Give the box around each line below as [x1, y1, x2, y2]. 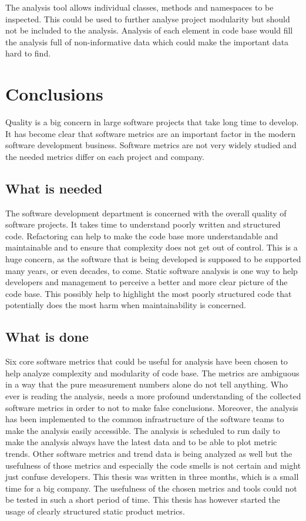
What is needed [5, 179, 103, 197]
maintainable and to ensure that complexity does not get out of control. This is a [5, 241, 298, 253]
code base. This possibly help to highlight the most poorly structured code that [5, 287, 292, 299]
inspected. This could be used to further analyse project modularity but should [5, 12, 290, 25]
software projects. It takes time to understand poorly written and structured [5, 218, 281, 231]
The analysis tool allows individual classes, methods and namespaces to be [5, 1, 274, 13]
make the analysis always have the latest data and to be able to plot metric [5, 436, 277, 448]
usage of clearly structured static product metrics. [5, 505, 185, 517]
